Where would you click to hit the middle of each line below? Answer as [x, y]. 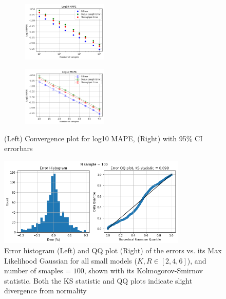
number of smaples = [38, 270]
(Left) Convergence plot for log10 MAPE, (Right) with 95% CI [103, 138]
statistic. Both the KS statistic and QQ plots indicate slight [98, 280]
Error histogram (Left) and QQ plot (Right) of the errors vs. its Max [113, 250]
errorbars [18, 148]
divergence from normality [45, 291]
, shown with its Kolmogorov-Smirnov [143, 270]
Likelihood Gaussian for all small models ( [71, 260]
